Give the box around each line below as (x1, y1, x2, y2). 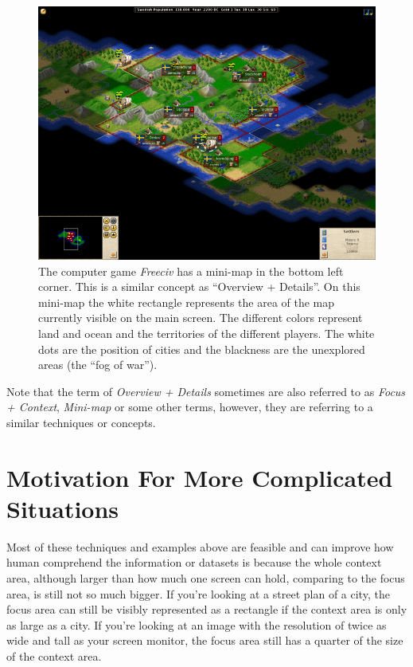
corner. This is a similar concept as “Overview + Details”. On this (38, 278, 360, 295)
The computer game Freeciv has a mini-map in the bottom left (38, 262, 344, 279)
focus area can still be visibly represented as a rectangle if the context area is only (6, 601, 407, 618)
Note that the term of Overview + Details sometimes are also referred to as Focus (6, 383, 406, 399)
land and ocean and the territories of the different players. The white (38, 324, 375, 341)
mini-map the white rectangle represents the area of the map (38, 293, 335, 310)
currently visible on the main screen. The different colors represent (38, 309, 363, 326)
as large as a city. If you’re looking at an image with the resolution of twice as (6, 616, 387, 633)
